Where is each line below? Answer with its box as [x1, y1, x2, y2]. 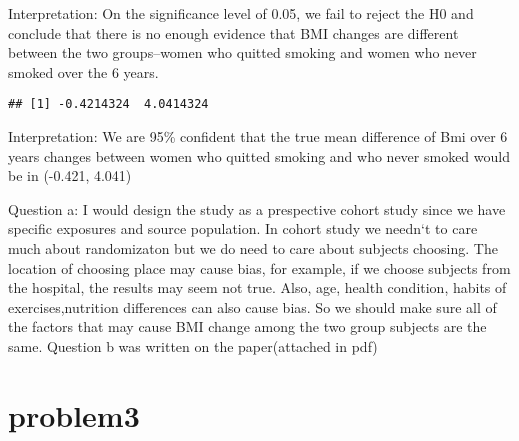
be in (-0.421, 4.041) [8, 165, 132, 186]
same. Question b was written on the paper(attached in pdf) [8, 335, 378, 356]
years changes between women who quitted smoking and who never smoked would [8, 145, 510, 166]
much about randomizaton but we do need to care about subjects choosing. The [8, 238, 498, 258]
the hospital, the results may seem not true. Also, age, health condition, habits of [8, 277, 507, 298]
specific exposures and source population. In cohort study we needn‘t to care [8, 218, 478, 239]
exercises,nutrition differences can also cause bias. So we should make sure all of [8, 296, 497, 317]
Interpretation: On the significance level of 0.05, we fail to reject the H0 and [8, 3, 474, 23]
